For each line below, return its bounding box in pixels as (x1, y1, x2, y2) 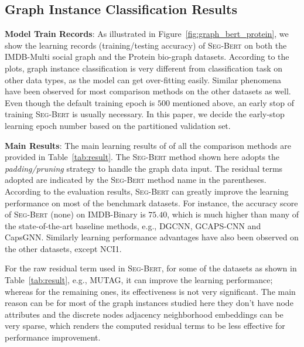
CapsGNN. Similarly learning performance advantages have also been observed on (5, 231, 299, 243)
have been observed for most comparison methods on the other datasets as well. (5, 85, 291, 97)
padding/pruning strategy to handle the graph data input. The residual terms (5, 162, 283, 174)
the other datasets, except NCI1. (5, 242, 122, 254)
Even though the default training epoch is (5, 96, 155, 108)
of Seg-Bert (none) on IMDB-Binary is (5, 208, 146, 220)
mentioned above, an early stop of (172, 96, 294, 108)
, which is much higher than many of (167, 208, 299, 220)
